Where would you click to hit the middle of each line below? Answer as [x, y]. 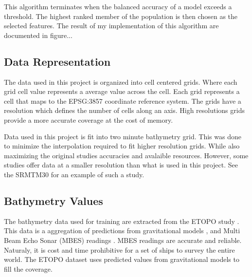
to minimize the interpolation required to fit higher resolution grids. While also [122, 146]
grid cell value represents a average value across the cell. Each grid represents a [122, 91]
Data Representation [57, 61]
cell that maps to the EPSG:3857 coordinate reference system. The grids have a [123, 101]
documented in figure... [38, 35]
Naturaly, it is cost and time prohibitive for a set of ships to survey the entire [119, 249]
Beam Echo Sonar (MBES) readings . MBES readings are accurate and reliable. [123, 240]
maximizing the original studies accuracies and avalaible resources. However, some [126, 155]
